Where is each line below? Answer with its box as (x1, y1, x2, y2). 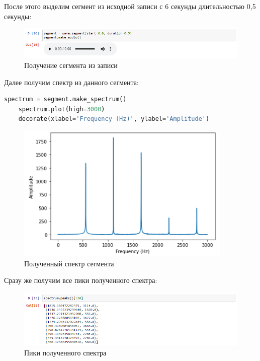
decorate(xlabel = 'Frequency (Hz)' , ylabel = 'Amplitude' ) (18, 115, 210, 123)
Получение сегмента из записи (24, 60, 118, 70)
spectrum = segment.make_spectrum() (4, 96, 127, 103)
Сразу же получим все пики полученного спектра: (4, 275, 157, 285)
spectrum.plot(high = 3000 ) (18, 105, 105, 113)
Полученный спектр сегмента (24, 258, 114, 268)
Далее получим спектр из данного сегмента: (4, 77, 139, 87)
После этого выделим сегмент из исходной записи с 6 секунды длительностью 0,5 (4, 1, 256, 11)
